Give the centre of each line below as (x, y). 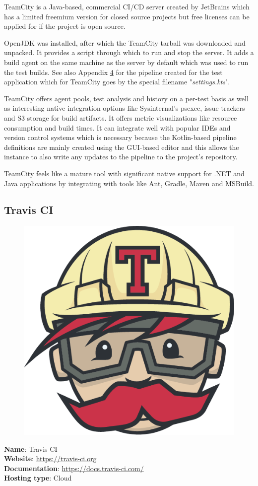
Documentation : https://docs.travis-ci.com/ (74, 468)
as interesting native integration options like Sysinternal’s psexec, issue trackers (125, 108)
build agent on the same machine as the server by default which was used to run (126, 62)
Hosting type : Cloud (38, 478)
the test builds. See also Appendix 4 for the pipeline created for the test (113, 72)
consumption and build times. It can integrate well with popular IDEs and (117, 127)
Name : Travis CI (31, 449)
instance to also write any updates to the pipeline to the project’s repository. (121, 157)
